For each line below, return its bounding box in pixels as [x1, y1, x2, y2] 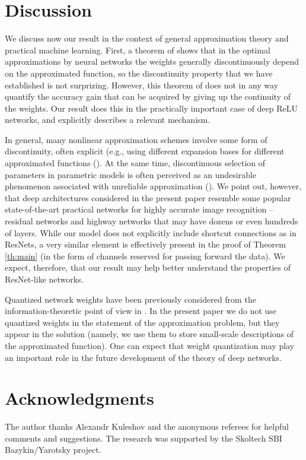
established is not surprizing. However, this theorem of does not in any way [5, 78, 279, 91]
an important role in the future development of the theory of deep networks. [5, 351, 282, 363]
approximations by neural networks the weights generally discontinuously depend [5, 55, 299, 68]
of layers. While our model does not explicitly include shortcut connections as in [5, 226, 297, 239]
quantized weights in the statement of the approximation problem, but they [5, 316, 280, 328]
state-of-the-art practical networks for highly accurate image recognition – [5, 203, 274, 215]
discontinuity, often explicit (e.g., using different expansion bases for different [5, 145, 285, 157]
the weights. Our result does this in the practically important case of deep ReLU [5, 101, 298, 114]
